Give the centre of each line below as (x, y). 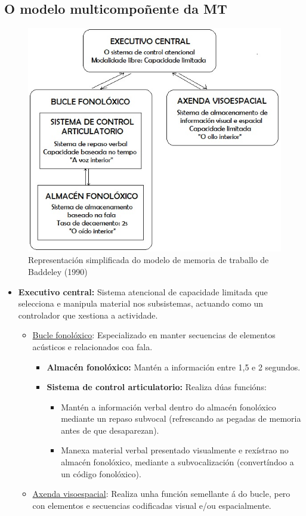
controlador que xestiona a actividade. (88, 315)
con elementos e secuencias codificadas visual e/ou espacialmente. (152, 505)
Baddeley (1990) (58, 271)
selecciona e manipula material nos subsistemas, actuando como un (141, 303)
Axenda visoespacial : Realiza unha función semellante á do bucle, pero (161, 494)
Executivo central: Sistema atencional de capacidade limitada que (143, 291)
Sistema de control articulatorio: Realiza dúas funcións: (157, 387)
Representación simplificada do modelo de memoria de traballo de (149, 260)
